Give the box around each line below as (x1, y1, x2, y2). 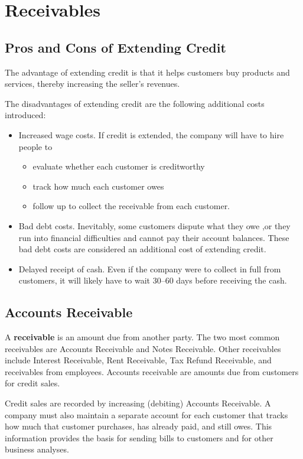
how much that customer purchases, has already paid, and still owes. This (5, 420, 272, 432)
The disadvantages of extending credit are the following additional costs (5, 97, 265, 109)
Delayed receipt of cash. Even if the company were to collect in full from (18, 262, 281, 275)
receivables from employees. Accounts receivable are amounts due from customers (5, 365, 299, 377)
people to (18, 140, 53, 152)
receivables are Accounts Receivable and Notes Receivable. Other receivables (5, 342, 281, 354)
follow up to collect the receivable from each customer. (32, 200, 230, 212)
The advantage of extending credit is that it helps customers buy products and (5, 66, 290, 78)
